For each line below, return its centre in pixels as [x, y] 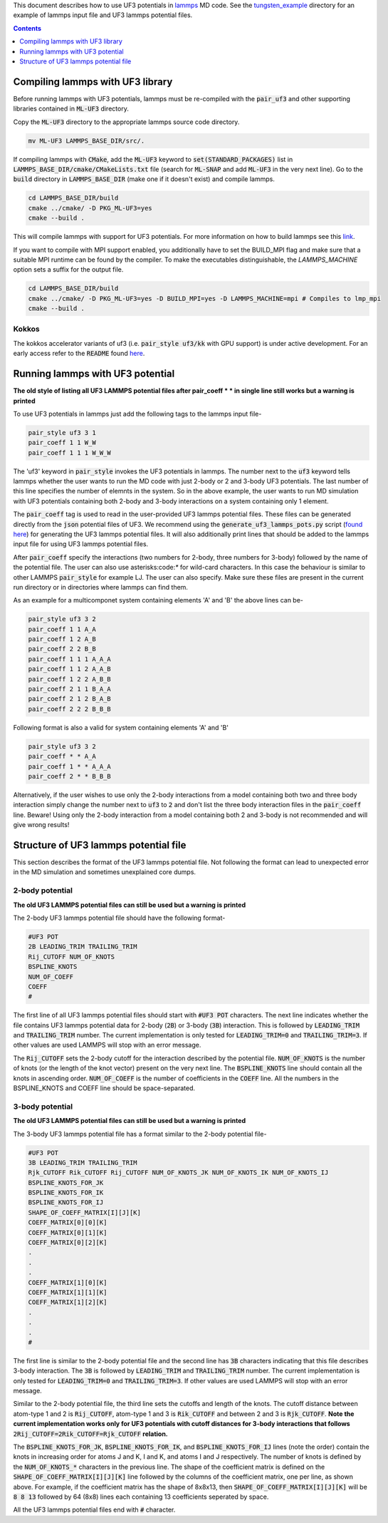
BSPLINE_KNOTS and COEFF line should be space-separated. [104, 1088]
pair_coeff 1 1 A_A [62, 629]
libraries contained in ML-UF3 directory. [71, 109]
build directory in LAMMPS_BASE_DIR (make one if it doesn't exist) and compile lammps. [144, 179]
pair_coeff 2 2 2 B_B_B [70, 709]
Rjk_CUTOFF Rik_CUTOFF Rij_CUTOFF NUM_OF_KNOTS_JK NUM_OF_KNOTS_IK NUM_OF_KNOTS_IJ [178, 1173]
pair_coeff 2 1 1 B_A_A [70, 689]
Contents [27, 28]
